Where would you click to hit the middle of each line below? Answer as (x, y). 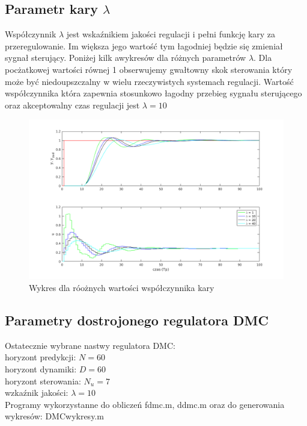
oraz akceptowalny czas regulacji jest (72, 105)
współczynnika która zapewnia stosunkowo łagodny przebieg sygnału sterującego (153, 93)
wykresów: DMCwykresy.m (54, 416)
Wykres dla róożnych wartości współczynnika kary (122, 287)
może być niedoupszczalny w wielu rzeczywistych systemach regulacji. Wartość (149, 81)
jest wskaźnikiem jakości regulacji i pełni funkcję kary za (171, 34)
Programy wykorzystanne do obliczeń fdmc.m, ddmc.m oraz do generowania (145, 404)
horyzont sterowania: (43, 381)
